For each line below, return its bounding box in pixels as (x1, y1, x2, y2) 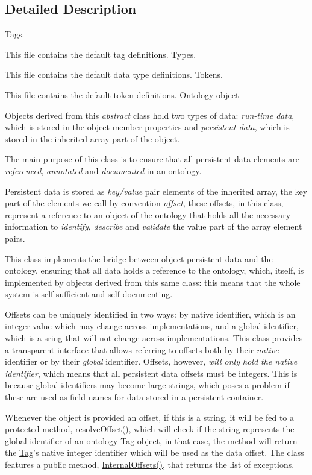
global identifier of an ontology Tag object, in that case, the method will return (5, 434, 298, 447)
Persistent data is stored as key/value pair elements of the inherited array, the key (5, 184, 308, 197)
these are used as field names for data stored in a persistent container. (5, 391, 264, 403)
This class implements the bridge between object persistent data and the (5, 252, 273, 265)
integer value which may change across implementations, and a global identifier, (5, 319, 299, 332)
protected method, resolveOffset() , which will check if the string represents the (5, 423, 295, 435)
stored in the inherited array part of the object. (5, 132, 180, 145)
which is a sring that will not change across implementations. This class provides (5, 332, 303, 344)
